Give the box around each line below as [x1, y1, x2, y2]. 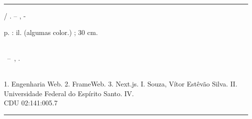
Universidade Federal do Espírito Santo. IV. [4, 88, 134, 98]
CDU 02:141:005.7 [4, 98, 58, 108]
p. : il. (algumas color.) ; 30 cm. [4, 27, 98, 37]
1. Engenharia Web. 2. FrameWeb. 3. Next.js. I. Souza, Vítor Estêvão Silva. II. [4, 78, 237, 88]
